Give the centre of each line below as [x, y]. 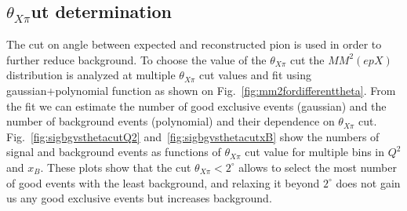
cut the [307, 59]
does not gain [368, 182]
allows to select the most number [318, 167]
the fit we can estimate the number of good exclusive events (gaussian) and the [196, 105]
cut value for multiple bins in [315, 152]
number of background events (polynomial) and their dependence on [171, 121]
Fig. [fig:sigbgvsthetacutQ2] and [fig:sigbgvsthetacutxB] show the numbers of [193, 136]
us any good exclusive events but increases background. [139, 198]
